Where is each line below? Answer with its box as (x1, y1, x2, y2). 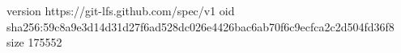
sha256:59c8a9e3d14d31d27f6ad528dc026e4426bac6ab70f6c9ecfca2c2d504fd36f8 (6, 18, 395, 35)
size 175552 (6, 34, 62, 51)
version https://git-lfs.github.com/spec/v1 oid (6, 2, 235, 18)
